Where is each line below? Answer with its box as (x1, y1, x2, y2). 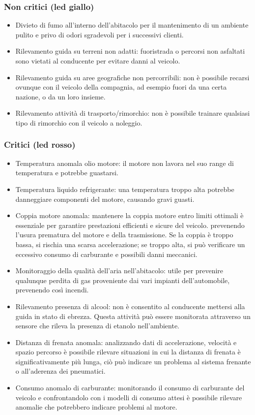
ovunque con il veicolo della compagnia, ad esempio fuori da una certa (15, 82, 227, 92)
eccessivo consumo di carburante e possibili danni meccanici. (15, 249, 198, 259)
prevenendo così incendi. (15, 285, 89, 295)
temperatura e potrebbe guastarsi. (15, 167, 118, 178)
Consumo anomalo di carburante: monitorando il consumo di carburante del (15, 383, 245, 393)
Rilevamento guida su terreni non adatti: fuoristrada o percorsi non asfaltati (15, 46, 245, 56)
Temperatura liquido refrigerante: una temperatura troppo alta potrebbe (15, 184, 234, 194)
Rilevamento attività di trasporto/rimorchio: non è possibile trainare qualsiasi (15, 108, 250, 118)
